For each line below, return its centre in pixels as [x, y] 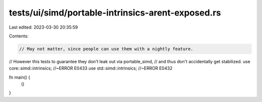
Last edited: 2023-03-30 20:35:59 [43, 27]
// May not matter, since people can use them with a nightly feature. [106, 49]
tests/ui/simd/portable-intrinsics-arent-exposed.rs [115, 13]
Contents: [19, 36]
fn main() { [20, 77]
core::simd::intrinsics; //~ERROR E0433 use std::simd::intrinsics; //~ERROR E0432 [91, 68]
